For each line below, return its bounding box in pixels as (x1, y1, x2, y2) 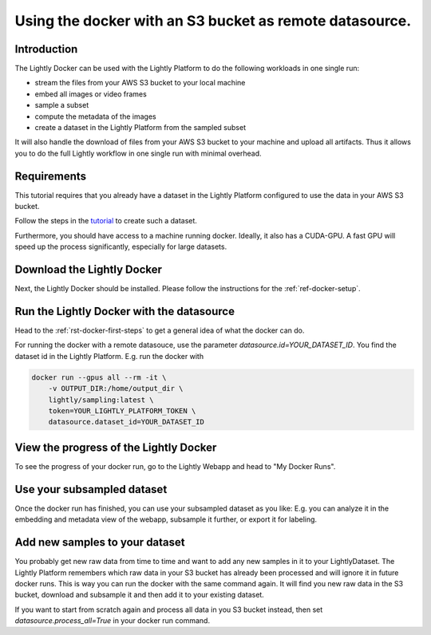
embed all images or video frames (34, 89, 147, 99)
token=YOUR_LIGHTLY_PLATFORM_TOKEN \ (48, 407, 196, 416)
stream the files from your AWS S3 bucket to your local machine (34, 78, 246, 88)
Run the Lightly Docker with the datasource (14, 304, 235, 318)
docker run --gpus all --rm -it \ (31, 373, 167, 382)
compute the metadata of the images (34, 112, 156, 121)
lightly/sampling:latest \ (48, 395, 155, 404)
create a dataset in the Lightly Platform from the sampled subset (34, 123, 247, 132)
